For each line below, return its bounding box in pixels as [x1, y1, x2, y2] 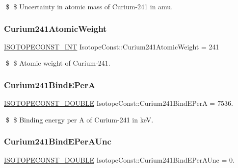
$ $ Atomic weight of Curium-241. [5, 58, 110, 68]
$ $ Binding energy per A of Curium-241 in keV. [5, 114, 154, 124]
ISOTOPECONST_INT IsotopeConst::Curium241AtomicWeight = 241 [4, 41, 219, 51]
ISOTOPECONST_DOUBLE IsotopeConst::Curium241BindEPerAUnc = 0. [4, 154, 235, 165]
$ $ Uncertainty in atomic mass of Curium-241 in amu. [5, 1, 173, 11]
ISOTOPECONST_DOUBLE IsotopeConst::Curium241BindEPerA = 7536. [4, 98, 233, 108]
